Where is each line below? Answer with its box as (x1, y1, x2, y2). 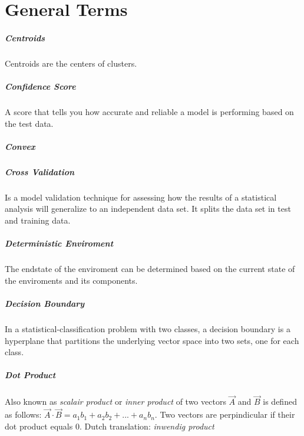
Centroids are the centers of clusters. (5, 57, 137, 69)
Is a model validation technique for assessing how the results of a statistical (5, 191, 277, 203)
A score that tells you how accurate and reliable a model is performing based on (5, 106, 294, 118)
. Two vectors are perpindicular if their (154, 408, 295, 421)
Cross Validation (5, 165, 75, 178)
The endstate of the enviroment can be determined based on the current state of (5, 263, 295, 275)
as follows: (5, 408, 42, 421)
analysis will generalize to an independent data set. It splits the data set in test (5, 202, 291, 215)
